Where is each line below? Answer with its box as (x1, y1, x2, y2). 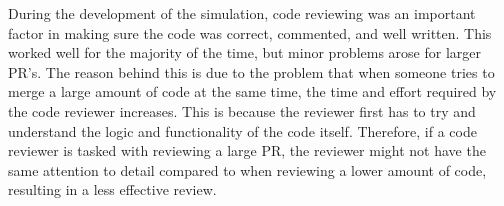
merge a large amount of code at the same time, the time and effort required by (8, 81, 497, 102)
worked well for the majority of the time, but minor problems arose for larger (8, 42, 482, 63)
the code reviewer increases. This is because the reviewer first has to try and (8, 100, 476, 121)
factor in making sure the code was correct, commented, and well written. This (8, 22, 492, 43)
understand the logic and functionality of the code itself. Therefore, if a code (8, 120, 477, 141)
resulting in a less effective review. (8, 179, 217, 200)
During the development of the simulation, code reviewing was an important (8, 3, 476, 23)
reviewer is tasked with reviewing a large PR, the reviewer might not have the (8, 140, 486, 161)
